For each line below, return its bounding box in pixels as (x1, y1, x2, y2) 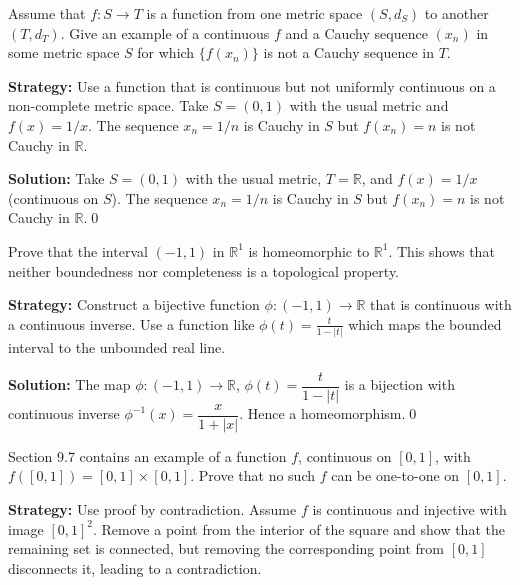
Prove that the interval (8, 240, 148, 261)
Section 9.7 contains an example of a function (8, 445, 287, 466)
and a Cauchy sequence (285, 22, 428, 43)
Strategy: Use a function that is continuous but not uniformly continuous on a (8, 75, 496, 96)
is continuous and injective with (312, 498, 507, 519)
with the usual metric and (289, 95, 449, 116)
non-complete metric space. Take (8, 95, 209, 116)
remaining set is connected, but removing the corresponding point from (8, 538, 445, 559)
